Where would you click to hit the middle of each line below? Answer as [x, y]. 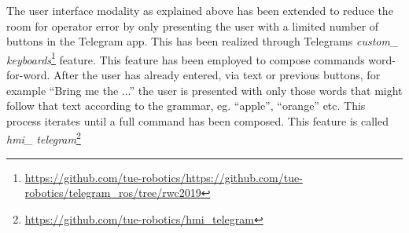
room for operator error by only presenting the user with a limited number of [193, 25]
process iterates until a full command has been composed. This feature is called [197, 120]
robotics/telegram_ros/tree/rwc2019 [113, 193]
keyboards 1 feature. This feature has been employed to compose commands [186, 58]
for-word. [28, 75]
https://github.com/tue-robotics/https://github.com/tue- [164, 177]
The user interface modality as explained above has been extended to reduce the [200, 10]
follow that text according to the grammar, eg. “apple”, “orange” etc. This [186, 106]
